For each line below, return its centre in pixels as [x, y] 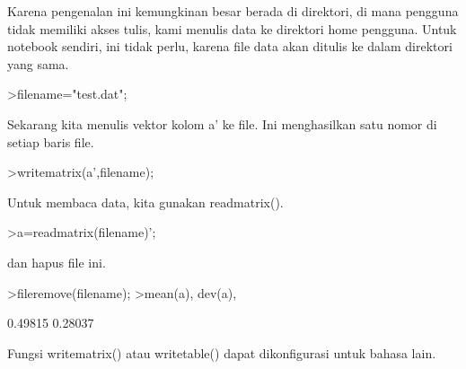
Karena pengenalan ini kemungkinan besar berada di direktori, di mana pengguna [233, 11]
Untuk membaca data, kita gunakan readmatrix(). [145, 202]
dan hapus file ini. [57, 262]
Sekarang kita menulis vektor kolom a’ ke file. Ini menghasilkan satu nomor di [222, 123]
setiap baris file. [51, 141]
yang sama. [38, 63]
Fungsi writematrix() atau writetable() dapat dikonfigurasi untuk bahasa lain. [222, 352]
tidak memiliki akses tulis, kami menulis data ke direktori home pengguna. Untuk [232, 28]
